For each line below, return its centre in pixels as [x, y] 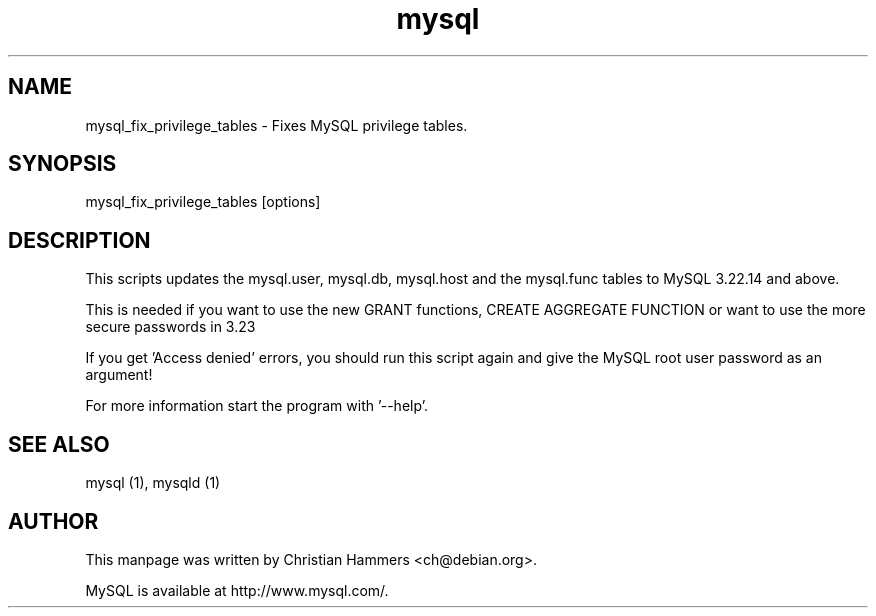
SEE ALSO [59, 444]
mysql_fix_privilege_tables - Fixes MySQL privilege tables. [276, 125]
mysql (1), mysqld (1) [153, 483]
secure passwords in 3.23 [170, 327]
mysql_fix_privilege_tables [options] [203, 202]
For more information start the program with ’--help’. [256, 406]
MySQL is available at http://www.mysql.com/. [237, 590]
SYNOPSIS [62, 164]
